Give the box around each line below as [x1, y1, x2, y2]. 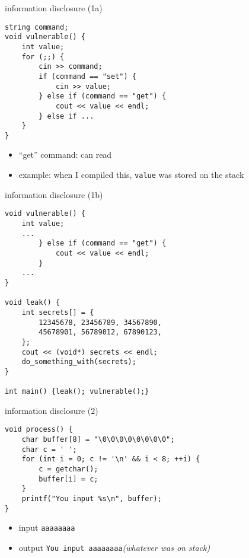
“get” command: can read [18, 148, 112, 161]
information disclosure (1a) [5, 2, 103, 14]
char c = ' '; [21, 445, 77, 454]
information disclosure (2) [5, 404, 98, 416]
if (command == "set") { [39, 72, 136, 81]
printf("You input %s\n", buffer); [21, 494, 162, 503]
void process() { [5, 425, 73, 434]
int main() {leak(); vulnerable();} [5, 387, 149, 396]
